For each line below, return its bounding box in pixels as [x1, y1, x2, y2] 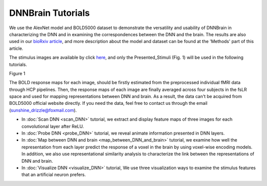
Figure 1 [9, 70, 26, 76]
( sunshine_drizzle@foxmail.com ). [9, 107, 77, 113]
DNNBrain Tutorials [9, 7, 90, 18]
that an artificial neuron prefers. [21, 172, 86, 178]
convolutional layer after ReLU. [21, 123, 84, 129]
